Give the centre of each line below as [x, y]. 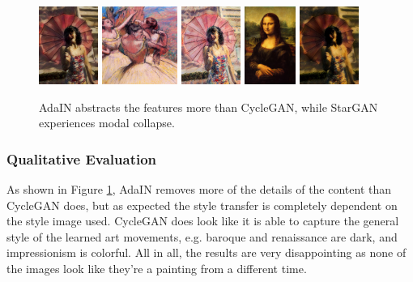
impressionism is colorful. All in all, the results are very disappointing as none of [206, 252]
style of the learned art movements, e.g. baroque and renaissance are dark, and [202, 236]
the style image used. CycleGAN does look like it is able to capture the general [203, 221]
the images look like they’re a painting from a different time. [157, 268]
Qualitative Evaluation [82, 158]
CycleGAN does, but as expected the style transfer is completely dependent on [202, 205]
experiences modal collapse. [107, 123]
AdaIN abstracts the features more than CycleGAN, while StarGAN [209, 107]
